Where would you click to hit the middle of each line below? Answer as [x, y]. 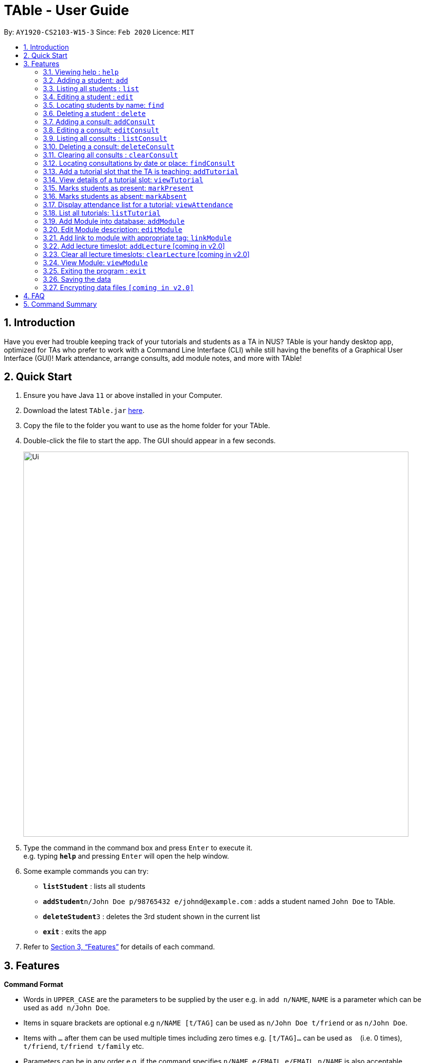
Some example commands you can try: [86, 871]
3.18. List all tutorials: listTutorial [102, 213]
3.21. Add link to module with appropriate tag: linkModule [137, 237]
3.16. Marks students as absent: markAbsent [115, 196]
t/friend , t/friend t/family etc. [84, 1046]
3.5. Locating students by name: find [104, 105]
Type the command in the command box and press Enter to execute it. [138, 848]
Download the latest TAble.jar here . [84, 411]
